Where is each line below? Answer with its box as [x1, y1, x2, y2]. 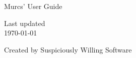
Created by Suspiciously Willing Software [4, 44, 132, 54]
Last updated [4, 17, 45, 28]
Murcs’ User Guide [4, 1, 62, 11]
